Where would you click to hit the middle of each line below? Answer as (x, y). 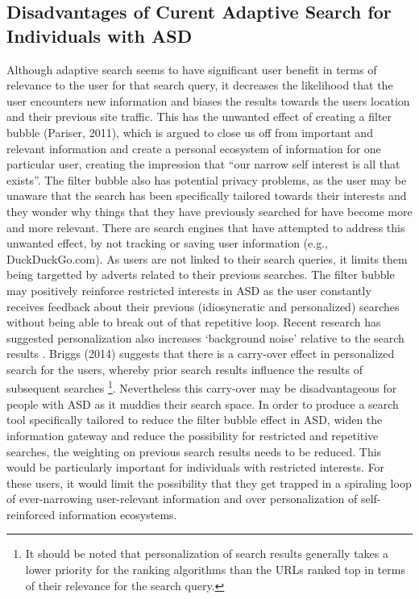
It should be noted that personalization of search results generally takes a (207, 553)
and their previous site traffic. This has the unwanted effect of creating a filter (199, 116)
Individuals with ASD (100, 35)
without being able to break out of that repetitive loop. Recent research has (194, 322)
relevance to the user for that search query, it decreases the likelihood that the (200, 85)
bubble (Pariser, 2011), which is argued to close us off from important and (190, 132)
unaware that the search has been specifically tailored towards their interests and (207, 196)
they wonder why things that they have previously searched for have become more (209, 211)
